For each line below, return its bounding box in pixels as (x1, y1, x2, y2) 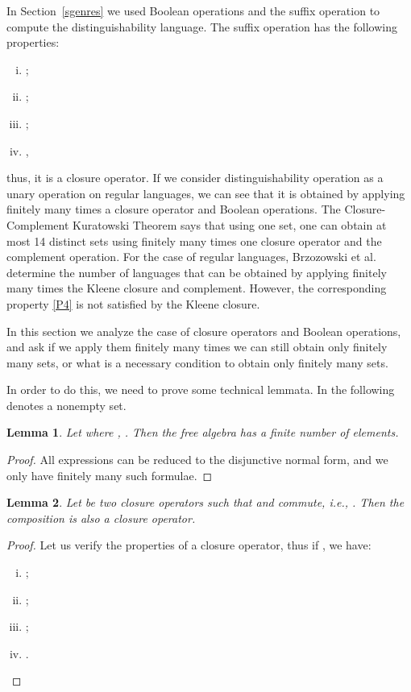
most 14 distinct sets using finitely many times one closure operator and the (6, 232, 382, 249)
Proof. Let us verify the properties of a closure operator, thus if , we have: (6, 537, 372, 553)
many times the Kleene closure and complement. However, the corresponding (6, 280, 387, 296)
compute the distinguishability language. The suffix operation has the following (6, 18, 397, 35)
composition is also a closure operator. (6, 509, 196, 526)
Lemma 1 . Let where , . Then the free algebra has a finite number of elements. (6, 424, 399, 441)
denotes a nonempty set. (6, 396, 127, 413)
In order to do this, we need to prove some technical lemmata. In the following (6, 381, 395, 398)
